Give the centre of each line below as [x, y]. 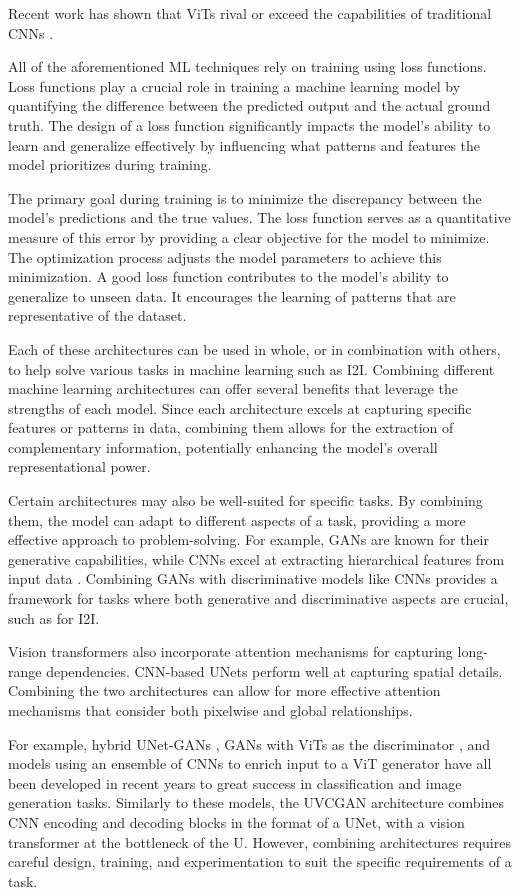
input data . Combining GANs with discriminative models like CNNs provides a [253, 578]
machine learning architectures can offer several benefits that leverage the [233, 388]
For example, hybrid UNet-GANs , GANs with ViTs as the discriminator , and [249, 743]
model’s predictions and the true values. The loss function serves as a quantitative [259, 217]
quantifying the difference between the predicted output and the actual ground [249, 105]
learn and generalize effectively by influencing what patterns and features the [244, 144]
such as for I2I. [54, 617]
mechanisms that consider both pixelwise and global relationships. [210, 710]
